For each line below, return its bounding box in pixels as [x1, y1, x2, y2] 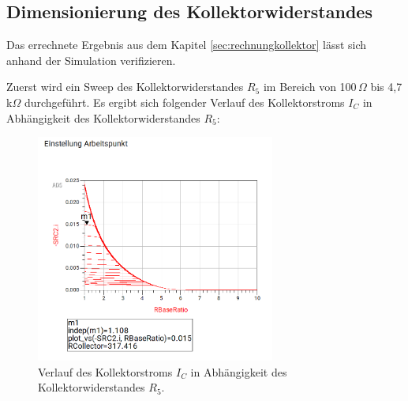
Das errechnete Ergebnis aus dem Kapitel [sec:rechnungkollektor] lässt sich [6, 36, 367, 53]
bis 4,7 [370, 78, 402, 95]
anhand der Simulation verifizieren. [6, 51, 176, 68]
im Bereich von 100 [263, 78, 357, 95]
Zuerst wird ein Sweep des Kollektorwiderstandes [6, 78, 244, 95]
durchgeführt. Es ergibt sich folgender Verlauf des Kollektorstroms [24, 93, 345, 110]
